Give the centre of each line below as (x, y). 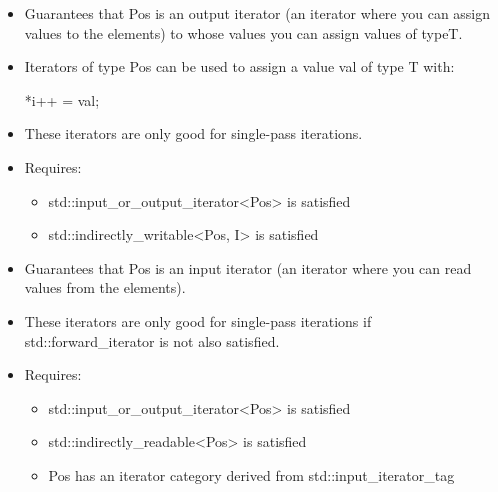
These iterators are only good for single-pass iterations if (198, 320)
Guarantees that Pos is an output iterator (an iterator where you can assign (257, 13)
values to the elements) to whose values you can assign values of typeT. (243, 32)
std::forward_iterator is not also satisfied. (152, 340)
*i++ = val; (62, 99)
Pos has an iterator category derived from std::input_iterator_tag (251, 474)
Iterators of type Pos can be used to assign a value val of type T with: (239, 66)
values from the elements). (105, 287)
